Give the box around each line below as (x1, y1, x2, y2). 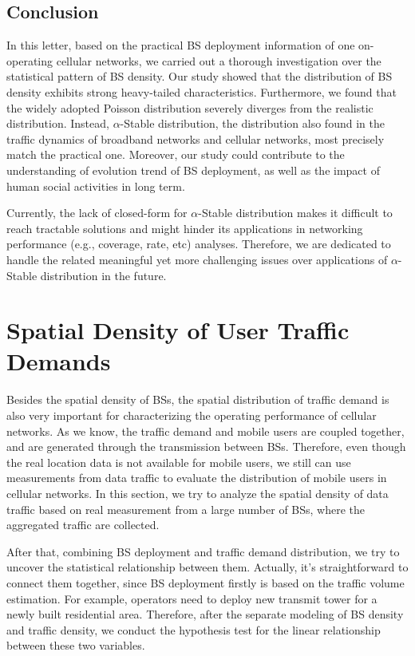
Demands (6, 345, 111, 377)
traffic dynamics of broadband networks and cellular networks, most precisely (6, 130, 385, 147)
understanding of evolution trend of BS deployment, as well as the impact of (6, 161, 380, 178)
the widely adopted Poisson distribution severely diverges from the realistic (6, 99, 373, 116)
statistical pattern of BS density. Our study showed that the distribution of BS (6, 68, 393, 85)
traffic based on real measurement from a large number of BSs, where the (6, 500, 366, 517)
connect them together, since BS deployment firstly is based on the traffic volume (6, 574, 405, 591)
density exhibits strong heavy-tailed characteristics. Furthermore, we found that (6, 83, 397, 100)
